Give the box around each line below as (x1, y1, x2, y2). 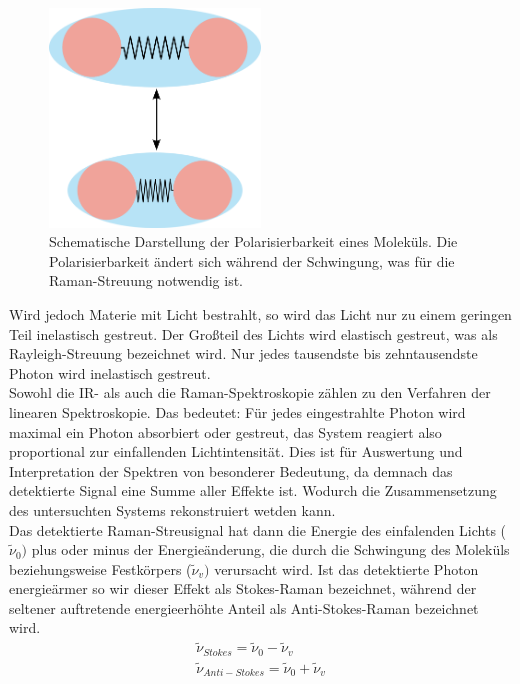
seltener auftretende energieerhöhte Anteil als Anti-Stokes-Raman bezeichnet (9, 597, 479, 618)
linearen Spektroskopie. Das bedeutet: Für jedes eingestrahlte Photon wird (9, 401, 466, 422)
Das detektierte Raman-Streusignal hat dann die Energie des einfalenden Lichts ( (9, 519, 507, 540)
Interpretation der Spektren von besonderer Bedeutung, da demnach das (9, 460, 453, 481)
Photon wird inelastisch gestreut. (9, 362, 211, 383)
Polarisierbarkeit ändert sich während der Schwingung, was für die (49, 250, 455, 271)
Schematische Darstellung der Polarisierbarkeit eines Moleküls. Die (49, 231, 458, 252)
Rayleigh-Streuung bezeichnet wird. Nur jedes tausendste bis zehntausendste (9, 343, 478, 364)
